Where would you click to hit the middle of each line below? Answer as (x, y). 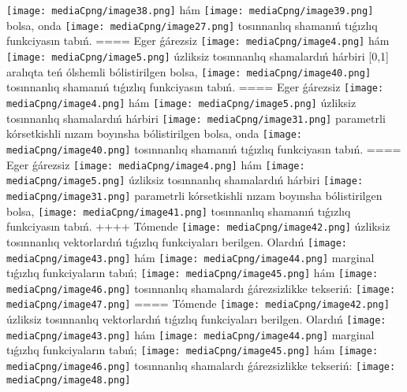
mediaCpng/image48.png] (69, 380)
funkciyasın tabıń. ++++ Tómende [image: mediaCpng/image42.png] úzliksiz (198, 226)
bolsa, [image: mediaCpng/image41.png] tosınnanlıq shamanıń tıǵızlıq (179, 211)
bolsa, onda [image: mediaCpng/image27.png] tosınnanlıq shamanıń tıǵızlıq (192, 25)
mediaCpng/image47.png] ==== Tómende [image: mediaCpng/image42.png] (198, 303)
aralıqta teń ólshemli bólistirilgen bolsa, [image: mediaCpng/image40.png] (189, 71)
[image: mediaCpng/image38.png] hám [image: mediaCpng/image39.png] (190, 9)
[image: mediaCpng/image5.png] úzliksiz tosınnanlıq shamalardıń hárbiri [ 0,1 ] (198, 55)
